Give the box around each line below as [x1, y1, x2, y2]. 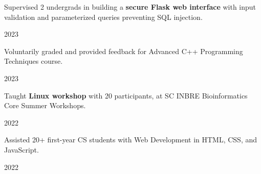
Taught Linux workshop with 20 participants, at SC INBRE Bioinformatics [4, 90, 248, 101]
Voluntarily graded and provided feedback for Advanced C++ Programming [4, 45, 243, 56]
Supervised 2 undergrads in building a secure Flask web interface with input [4, 2, 256, 12]
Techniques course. [4, 56, 63, 66]
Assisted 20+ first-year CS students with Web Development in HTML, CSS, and [4, 134, 257, 145]
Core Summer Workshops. [4, 100, 86, 111]
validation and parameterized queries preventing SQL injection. [4, 11, 203, 22]
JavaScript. [4, 144, 39, 155]
